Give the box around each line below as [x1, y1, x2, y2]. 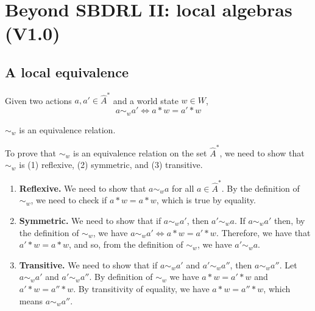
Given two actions [5, 94, 72, 107]
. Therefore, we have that [216, 226, 311, 239]
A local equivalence [5, 62, 129, 81]
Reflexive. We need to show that [19, 181, 146, 194]
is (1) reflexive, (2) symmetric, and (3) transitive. [19, 158, 203, 171]
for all [172, 181, 194, 194]
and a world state [113, 94, 179, 107]
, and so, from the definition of [69, 238, 183, 251]
